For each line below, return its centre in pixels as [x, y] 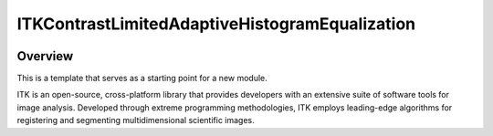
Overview [45, 56]
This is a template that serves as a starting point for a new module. [142, 78]
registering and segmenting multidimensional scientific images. [136, 120]
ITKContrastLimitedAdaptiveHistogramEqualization [216, 24]
